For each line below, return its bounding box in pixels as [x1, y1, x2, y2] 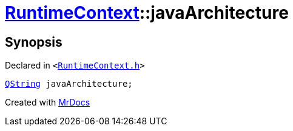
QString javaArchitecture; [5, 79, 133, 89]
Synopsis [5, 34, 62, 50]
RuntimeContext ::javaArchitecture [5, 2, 289, 23]
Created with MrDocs [5, 97, 90, 108]
